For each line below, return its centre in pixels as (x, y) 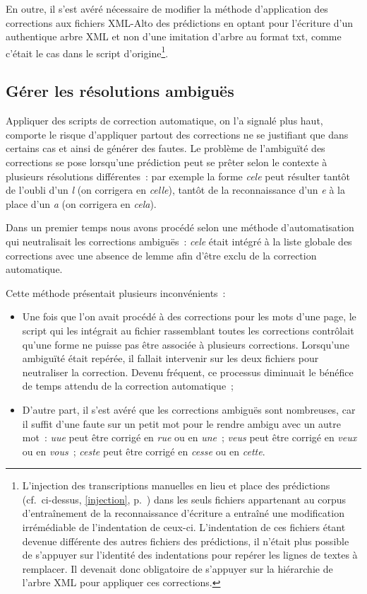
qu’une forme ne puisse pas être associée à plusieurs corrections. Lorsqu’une (186, 344)
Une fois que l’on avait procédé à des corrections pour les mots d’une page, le (189, 316)
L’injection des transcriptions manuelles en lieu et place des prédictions (176, 485)
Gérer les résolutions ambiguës (120, 91)
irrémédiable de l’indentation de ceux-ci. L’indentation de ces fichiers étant (184, 527)
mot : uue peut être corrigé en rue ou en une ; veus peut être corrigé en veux (189, 437)
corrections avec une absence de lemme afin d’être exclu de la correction (161, 255)
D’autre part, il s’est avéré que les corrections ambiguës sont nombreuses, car (189, 409)
